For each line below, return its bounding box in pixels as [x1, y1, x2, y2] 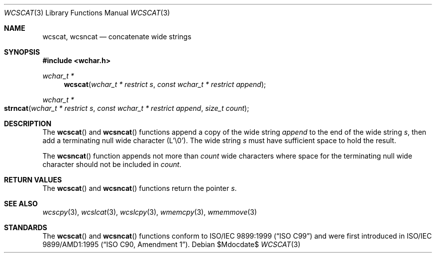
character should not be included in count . [42, 160, 182, 169]
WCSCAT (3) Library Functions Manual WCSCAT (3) [4, 8, 170, 17]
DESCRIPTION [4, 119, 52, 128]
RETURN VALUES [4, 175, 62, 184]
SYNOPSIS [4, 48, 40, 56]
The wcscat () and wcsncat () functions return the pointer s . [42, 184, 237, 192]
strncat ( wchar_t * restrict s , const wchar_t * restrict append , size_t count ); [4, 104, 249, 112]
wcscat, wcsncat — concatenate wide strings [42, 32, 192, 41]
